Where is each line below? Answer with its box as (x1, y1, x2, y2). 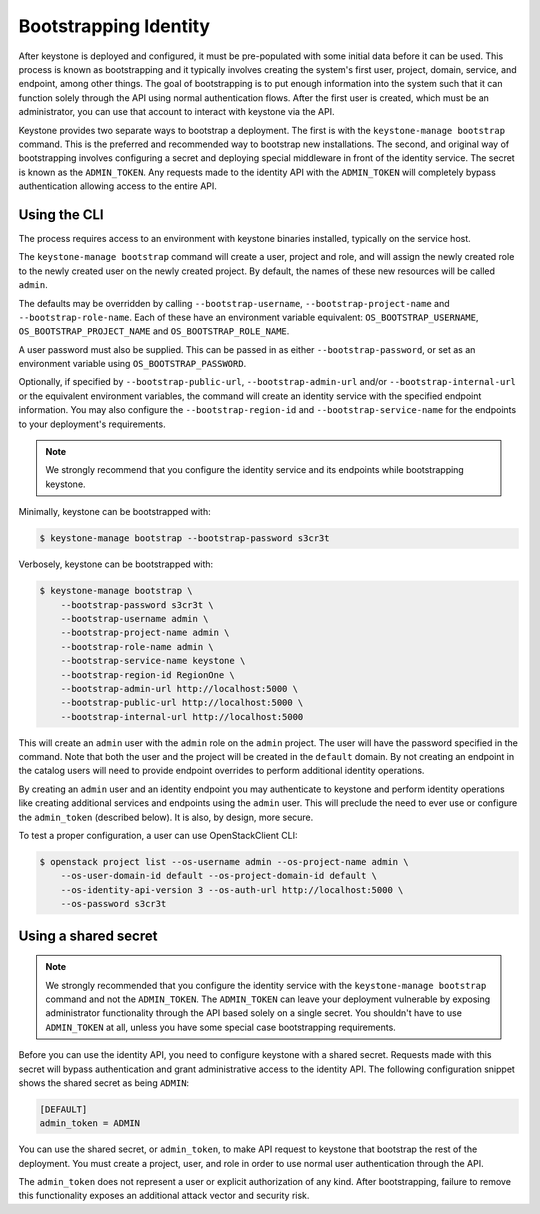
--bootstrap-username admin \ (60, 613, 209, 624)
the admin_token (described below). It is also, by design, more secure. (18, 811, 314, 823)
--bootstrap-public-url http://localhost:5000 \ (60, 697, 304, 709)
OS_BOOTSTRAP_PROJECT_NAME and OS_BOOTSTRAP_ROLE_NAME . (18, 325, 290, 337)
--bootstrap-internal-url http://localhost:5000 (60, 711, 304, 722)
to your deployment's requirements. (18, 418, 166, 430)
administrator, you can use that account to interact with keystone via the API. (18, 106, 335, 118)
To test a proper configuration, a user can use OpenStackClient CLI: (18, 830, 298, 842)
